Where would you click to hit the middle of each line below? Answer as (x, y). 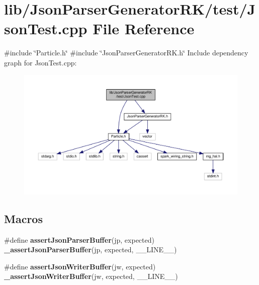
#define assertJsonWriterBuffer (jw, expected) (80, 266)
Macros (23, 218)
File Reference (144, 28)
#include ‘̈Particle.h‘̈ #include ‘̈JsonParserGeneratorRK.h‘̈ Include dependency (126, 53)
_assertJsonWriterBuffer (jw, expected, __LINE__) (91, 276)
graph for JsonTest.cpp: (40, 62)
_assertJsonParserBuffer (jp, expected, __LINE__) (91, 250)
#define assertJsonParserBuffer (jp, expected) (79, 239)
